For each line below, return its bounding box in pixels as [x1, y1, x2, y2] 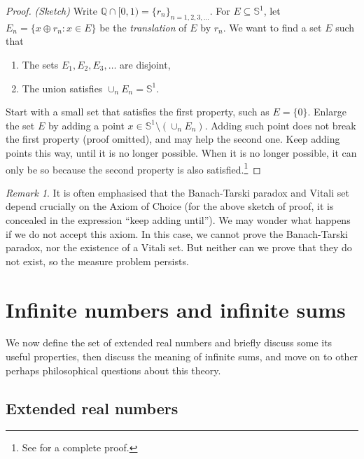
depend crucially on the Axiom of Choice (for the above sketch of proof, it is [6, 199, 334, 213]
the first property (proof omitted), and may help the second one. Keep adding [6, 132, 340, 146]
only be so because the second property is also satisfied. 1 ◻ [6, 160, 261, 176]
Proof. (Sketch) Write [6, 3, 97, 17]
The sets [22, 57, 59, 71]
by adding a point [48, 118, 125, 132]
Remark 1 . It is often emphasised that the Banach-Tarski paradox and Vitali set [6, 185, 349, 199]
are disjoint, [120, 57, 171, 71]
